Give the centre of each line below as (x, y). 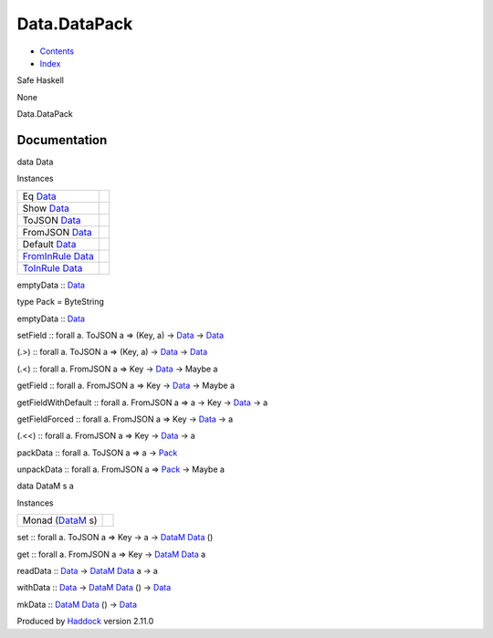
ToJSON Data (52, 220)
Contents (57, 51)
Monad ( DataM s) (60, 520)
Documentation (62, 140)
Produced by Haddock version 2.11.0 (85, 622)
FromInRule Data (58, 256)
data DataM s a (46, 486)
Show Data (46, 208)
